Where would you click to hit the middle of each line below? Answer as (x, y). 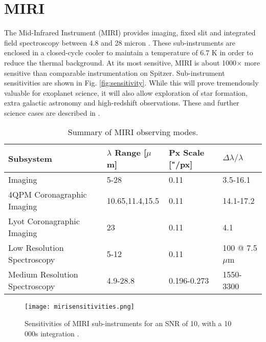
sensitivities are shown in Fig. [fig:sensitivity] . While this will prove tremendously (131, 83)
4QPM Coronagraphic (48, 195)
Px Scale (186, 153)
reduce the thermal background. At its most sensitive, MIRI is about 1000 (120, 62)
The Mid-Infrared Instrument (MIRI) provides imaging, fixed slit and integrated (130, 33)
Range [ (131, 153)
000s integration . (52, 333)
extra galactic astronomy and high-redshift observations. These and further (122, 103)
